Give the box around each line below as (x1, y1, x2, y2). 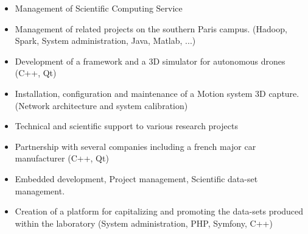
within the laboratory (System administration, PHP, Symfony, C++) (15, 216, 273, 229)
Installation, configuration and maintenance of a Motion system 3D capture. (15, 87, 299, 99)
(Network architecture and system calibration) (15, 99, 188, 112)
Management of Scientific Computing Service (15, 2, 183, 14)
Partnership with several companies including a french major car (15, 140, 256, 152)
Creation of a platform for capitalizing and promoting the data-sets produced (15, 205, 304, 218)
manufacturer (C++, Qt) (15, 152, 109, 165)
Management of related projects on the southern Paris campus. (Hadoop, (15, 22, 287, 35)
